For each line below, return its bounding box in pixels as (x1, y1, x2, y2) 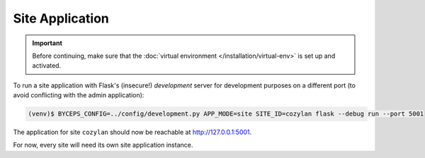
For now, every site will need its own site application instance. (13, 141, 193, 150)
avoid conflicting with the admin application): (13, 91, 144, 99)
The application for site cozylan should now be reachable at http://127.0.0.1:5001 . (13, 128, 252, 137)
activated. (32, 61, 62, 70)
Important (32, 39, 63, 47)
